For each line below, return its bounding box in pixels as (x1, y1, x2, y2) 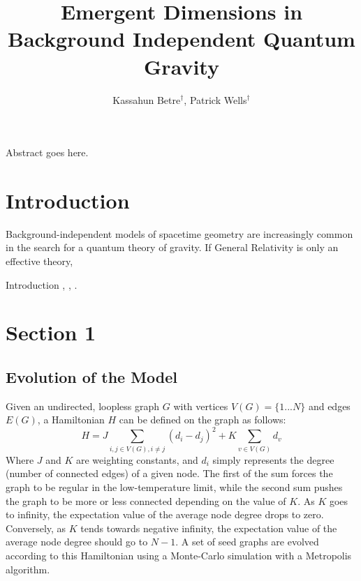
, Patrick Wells (184, 92, 247, 107)
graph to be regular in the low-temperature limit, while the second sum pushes (6, 480, 343, 495)
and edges (308, 398, 351, 413)
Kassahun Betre (112, 92, 181, 107)
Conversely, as (6, 520, 66, 535)
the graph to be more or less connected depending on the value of (6, 493, 286, 508)
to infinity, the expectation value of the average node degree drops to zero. (6, 507, 324, 522)
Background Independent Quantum (8, 24, 355, 53)
